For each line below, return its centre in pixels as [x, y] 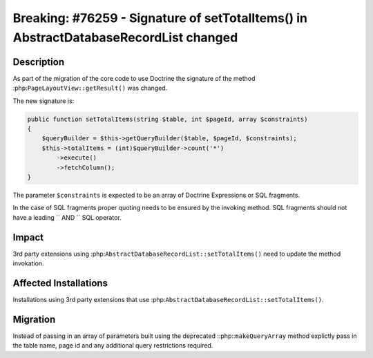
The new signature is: [44, 101]
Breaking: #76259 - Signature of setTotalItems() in [160, 18]
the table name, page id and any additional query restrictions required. [113, 346]
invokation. [28, 263]
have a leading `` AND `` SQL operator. [67, 217]
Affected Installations [60, 283]
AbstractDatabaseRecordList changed [125, 37]
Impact [28, 237]
